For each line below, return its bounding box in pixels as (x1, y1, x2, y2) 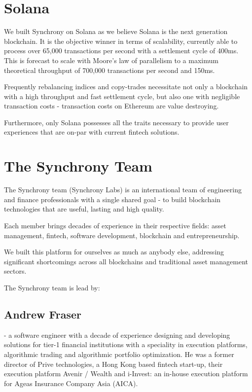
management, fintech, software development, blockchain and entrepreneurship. (4, 230, 240, 240)
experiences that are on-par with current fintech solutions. (4, 127, 180, 137)
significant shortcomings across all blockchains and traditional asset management (4, 256, 248, 266)
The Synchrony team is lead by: (4, 282, 100, 292)
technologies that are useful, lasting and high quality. (4, 204, 164, 214)
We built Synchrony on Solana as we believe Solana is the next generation (4, 26, 228, 36)
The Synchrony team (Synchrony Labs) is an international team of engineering (4, 184, 242, 195)
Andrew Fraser (4, 306, 82, 321)
